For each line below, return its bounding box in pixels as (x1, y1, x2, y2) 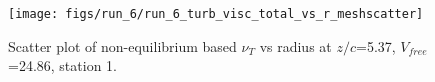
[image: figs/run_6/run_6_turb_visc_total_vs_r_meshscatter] (8, 7, 424, 21)
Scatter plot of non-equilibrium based (8, 35, 237, 56)
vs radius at (259, 35, 332, 56)
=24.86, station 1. (8, 55, 117, 76)
